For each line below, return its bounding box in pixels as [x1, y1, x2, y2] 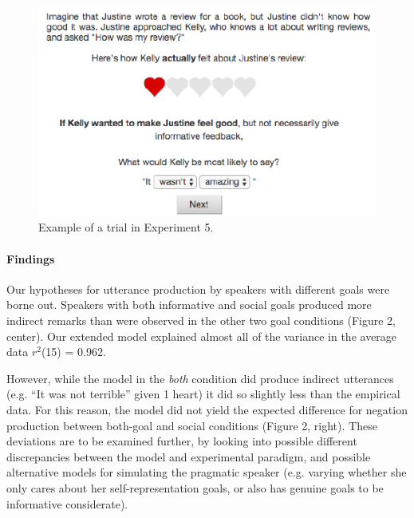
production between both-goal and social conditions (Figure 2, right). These [6, 417, 377, 433]
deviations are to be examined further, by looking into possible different [6, 433, 357, 449]
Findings [6, 250, 55, 267]
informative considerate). [6, 495, 128, 512]
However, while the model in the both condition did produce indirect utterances [6, 370, 394, 386]
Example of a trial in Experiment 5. [38, 219, 214, 235]
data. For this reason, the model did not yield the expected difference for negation [6, 401, 408, 417]
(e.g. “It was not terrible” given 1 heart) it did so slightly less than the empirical [6, 386, 400, 402]
